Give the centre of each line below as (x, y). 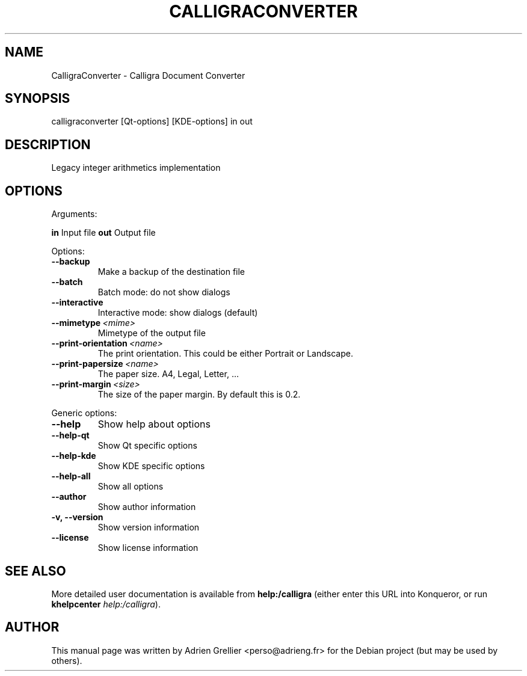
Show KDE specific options (151, 466)
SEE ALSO (35, 571)
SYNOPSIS (38, 99)
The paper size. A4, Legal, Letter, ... (168, 374)
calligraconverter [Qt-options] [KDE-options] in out (152, 121)
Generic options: (84, 413)
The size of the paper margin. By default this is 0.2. (199, 395)
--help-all (71, 476)
